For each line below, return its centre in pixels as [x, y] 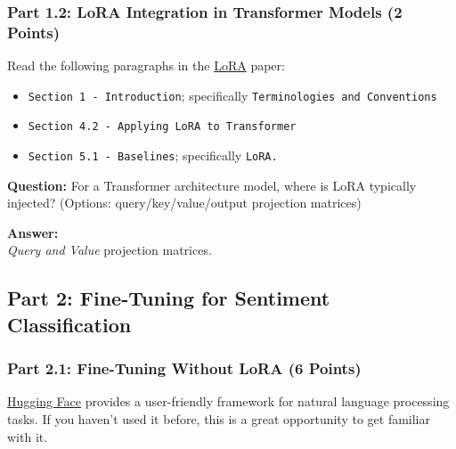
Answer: [33, 232]
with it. [28, 436]
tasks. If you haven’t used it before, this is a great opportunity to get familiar [219, 419]
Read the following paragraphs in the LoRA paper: [146, 65]
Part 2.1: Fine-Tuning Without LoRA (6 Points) [184, 368]
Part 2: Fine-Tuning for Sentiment [169, 298]
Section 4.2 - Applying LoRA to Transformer [162, 127]
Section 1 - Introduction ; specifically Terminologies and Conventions [232, 95]
